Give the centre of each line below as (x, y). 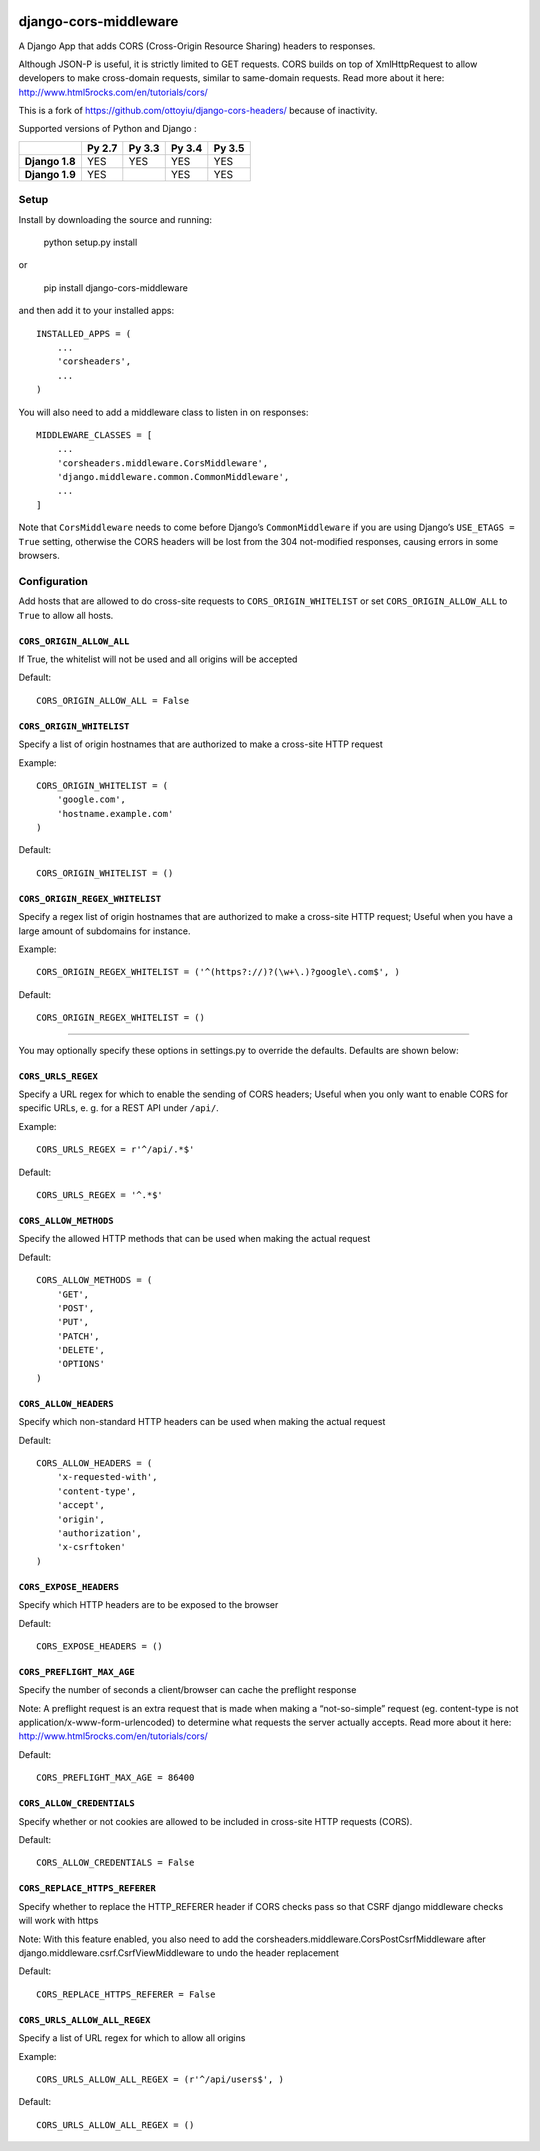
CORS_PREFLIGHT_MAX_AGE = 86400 (115, 1778)
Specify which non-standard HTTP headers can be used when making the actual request (202, 1422)
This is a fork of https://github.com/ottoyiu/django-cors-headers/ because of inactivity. (198, 111)
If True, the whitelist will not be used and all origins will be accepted (158, 659)
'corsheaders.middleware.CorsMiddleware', (162, 463)
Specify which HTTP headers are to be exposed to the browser (148, 1605)
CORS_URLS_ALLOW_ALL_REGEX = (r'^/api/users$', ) (160, 2079)
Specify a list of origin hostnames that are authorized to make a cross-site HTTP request (201, 744)
